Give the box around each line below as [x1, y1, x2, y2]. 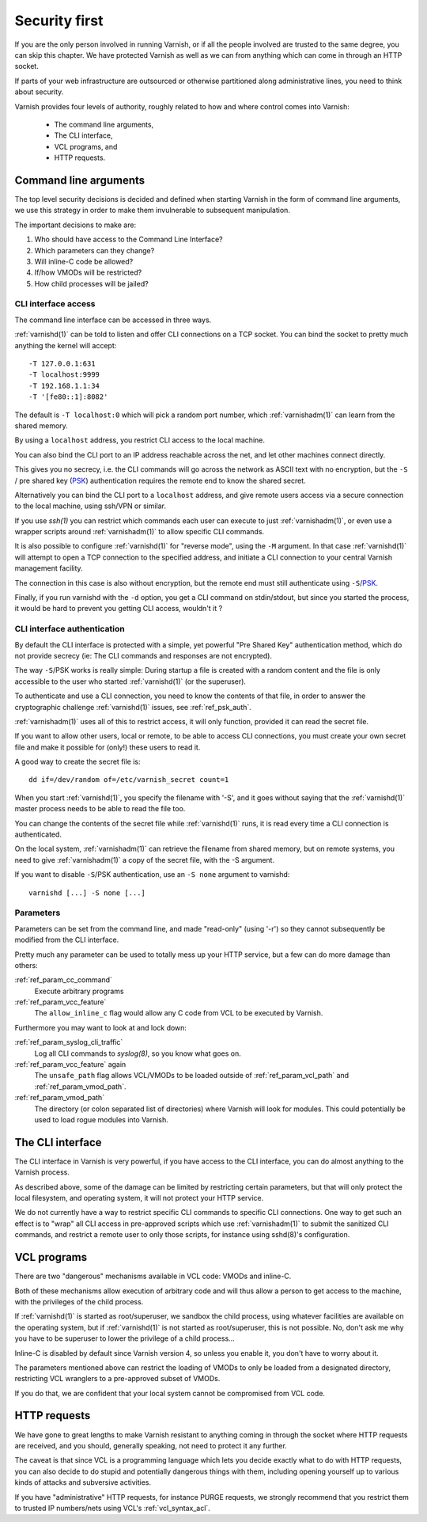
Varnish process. [14, 1167, 70, 1177]
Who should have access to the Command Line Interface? [34, 234, 223, 245]
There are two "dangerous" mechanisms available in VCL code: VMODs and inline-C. [14, 1271, 292, 1281]
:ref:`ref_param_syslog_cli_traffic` [14, 1038, 123, 1047]
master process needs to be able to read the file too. [14, 804, 186, 814]
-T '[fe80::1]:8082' [28, 393, 108, 401]
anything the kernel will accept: [14, 340, 117, 350]
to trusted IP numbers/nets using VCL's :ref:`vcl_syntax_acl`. [14, 1503, 211, 1513]
